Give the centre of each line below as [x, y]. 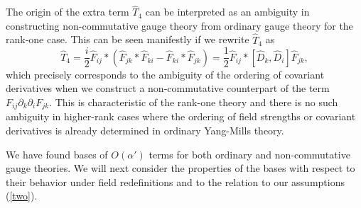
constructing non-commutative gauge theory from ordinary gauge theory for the [179, 25]
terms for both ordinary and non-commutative [249, 154]
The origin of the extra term [68, 12]
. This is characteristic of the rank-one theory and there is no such [194, 102]
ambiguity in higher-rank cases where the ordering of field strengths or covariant [181, 116]
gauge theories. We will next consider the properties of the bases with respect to [180, 168]
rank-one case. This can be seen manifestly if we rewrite [128, 39]
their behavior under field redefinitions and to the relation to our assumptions [175, 181]
